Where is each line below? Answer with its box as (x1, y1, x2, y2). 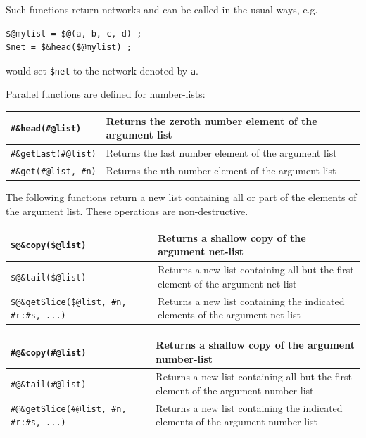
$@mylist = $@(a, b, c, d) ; (6, 28, 142, 39)
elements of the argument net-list (158, 307, 301, 322)
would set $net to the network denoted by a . (6, 63, 198, 77)
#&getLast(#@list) (11, 148, 96, 159)
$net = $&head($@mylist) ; (6, 42, 132, 53)
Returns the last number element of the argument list (106, 146, 337, 160)
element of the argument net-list (158, 276, 297, 290)
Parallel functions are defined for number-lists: (6, 86, 206, 101)
